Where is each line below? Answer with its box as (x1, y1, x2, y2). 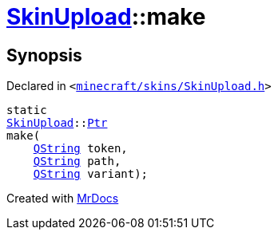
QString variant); (33, 167, 149, 181)
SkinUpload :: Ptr (6, 116, 108, 130)
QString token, (33, 142, 128, 155)
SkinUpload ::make (6, 3, 206, 30)
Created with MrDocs (6, 191, 119, 206)
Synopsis (6, 45, 82, 65)
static (6, 104, 47, 117)
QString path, (33, 155, 121, 168)
